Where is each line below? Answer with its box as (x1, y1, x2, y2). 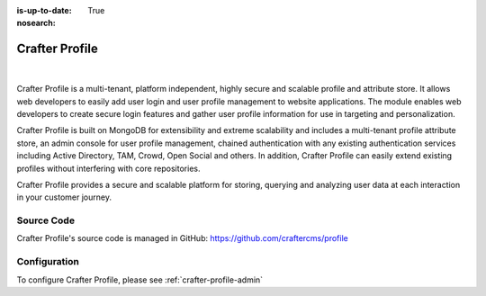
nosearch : (16, 18, 56, 29)
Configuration (16, 256, 80, 268)
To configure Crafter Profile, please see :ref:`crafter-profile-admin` (16, 274, 264, 285)
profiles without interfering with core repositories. (16, 163, 201, 174)
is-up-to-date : (16, 5, 72, 15)
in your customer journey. (16, 192, 112, 202)
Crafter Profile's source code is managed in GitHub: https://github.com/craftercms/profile (16, 233, 348, 244)
